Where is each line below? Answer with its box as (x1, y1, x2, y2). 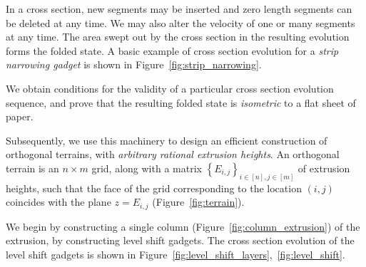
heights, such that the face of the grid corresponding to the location (6, 180, 302, 195)
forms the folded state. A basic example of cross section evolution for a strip (6, 43, 339, 58)
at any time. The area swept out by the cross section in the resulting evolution (6, 29, 350, 44)
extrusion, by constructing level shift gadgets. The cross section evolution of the (6, 233, 355, 248)
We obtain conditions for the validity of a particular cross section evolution (6, 80, 334, 95)
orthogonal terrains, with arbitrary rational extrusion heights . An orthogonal (6, 147, 340, 162)
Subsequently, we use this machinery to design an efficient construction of (6, 132, 327, 147)
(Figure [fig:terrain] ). (152, 194, 245, 209)
